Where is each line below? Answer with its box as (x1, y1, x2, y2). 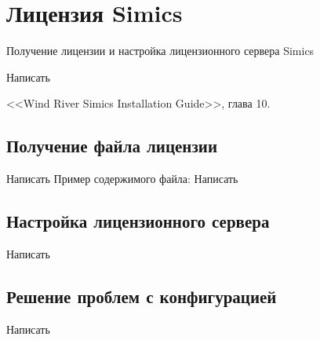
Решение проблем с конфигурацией (6, 283, 277, 308)
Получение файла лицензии (6, 133, 218, 158)
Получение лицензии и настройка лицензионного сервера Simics (6, 42, 315, 59)
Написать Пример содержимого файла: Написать (6, 170, 238, 187)
